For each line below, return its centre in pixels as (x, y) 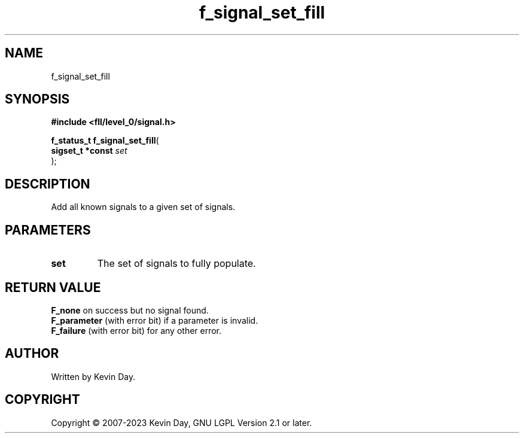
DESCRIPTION (48, 184)
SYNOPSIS (37, 99)
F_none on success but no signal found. (130, 310)
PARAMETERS (48, 230)
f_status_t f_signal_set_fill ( (105, 141)
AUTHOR (32, 354)
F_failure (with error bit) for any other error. (136, 330)
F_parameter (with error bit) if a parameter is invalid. (155, 320)
